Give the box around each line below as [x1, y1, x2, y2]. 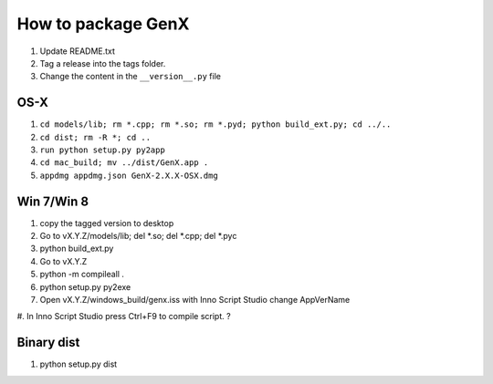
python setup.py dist [39, 358, 118, 369]
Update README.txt [39, 46, 116, 57]
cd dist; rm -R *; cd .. [39, 132, 151, 142]
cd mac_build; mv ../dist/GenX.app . [39, 158, 209, 168]
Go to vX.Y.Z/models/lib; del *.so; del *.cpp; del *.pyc [39, 231, 237, 242]
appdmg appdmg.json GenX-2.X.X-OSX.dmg [39, 170, 218, 181]
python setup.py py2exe [39, 281, 131, 292]
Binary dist [16, 335, 80, 350]
